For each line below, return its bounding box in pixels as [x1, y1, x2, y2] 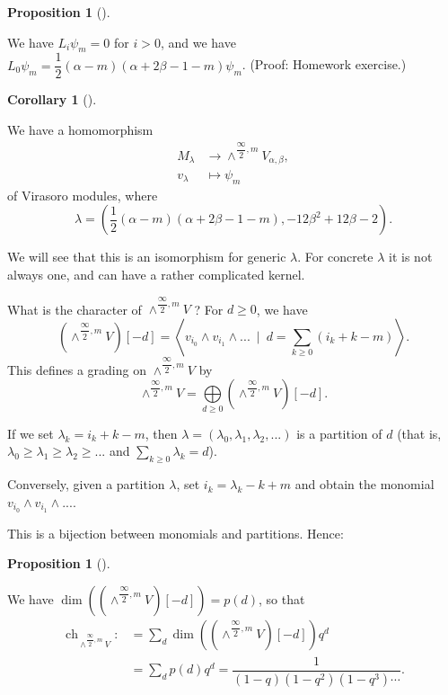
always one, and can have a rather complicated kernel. [7, 264, 305, 283]
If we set [7, 423, 54, 442]
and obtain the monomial [294, 475, 435, 494]
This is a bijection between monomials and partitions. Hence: [7, 523, 344, 542]
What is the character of [7, 299, 142, 318]
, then [145, 423, 178, 442]
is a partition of [296, 423, 382, 442]
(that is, [397, 423, 442, 442]
